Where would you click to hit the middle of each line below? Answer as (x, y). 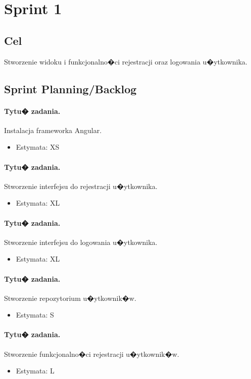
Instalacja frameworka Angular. (53, 130)
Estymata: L (35, 371)
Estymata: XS (38, 147)
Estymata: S (35, 315)
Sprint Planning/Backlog (70, 88)
